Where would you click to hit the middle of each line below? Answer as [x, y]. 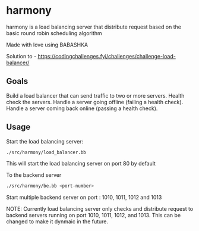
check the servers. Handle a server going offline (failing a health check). [95, 102]
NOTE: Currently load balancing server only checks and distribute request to [100, 209]
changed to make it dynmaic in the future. [57, 221]
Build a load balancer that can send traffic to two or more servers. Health [95, 95]
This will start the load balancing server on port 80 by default [81, 164]
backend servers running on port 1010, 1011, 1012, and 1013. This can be [94, 216]
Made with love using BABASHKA [47, 45]
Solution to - [21, 56]
